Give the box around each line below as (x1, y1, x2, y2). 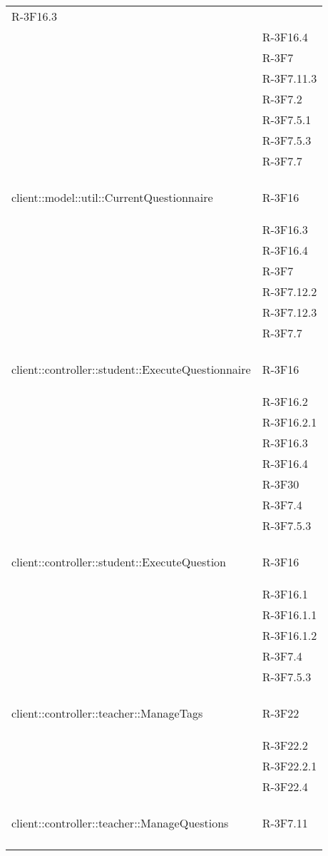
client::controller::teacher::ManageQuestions (11, 815, 229, 831)
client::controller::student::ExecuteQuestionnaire (11, 361, 251, 377)
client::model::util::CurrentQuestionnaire (11, 189, 213, 205)
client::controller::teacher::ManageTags (11, 705, 203, 721)
